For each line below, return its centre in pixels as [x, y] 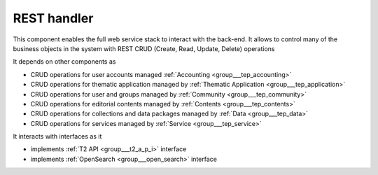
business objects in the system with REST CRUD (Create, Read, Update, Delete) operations [144, 48]
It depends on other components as [64, 62]
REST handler [53, 18]
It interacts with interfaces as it [57, 136]
